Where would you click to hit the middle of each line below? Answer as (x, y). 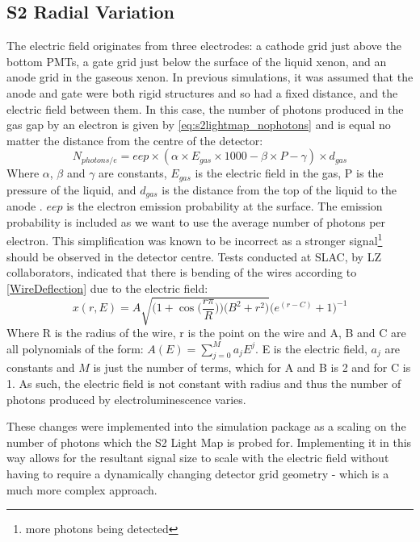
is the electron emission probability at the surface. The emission (225, 206)
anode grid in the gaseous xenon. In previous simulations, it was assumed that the (210, 77)
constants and (41, 367)
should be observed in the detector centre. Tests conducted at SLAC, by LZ (194, 256)
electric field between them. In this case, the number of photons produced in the (205, 108)
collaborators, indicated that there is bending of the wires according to (182, 272)
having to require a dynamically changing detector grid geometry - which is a (198, 473)
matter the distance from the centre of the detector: (135, 140)
